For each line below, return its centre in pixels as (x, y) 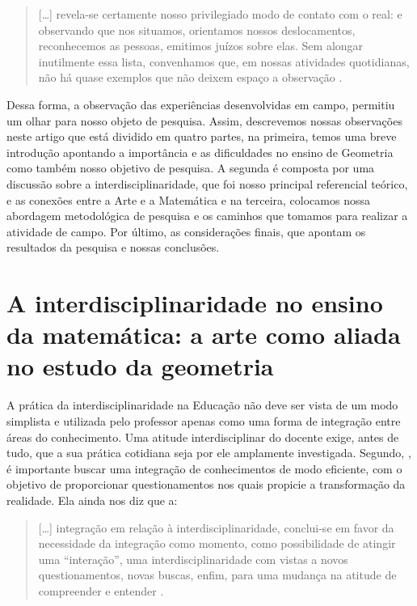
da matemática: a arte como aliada (204, 335)
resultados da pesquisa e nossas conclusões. (113, 247)
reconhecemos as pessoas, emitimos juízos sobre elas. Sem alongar (201, 46)
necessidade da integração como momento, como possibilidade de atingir (217, 543)
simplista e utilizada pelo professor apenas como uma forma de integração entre (204, 421)
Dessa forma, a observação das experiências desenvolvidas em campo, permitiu (201, 104)
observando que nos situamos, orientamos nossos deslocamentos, (197, 30)
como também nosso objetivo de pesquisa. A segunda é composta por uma (191, 168)
